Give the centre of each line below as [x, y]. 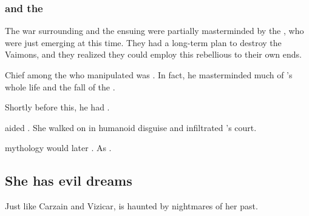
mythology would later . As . [58, 148]
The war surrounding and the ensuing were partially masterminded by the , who [154, 31]
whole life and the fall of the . [60, 86]
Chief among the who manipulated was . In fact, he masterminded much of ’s [149, 75]
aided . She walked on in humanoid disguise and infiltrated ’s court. [131, 127]
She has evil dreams [69, 181]
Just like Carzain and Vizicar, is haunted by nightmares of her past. [131, 206]
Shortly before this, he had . [57, 107]
